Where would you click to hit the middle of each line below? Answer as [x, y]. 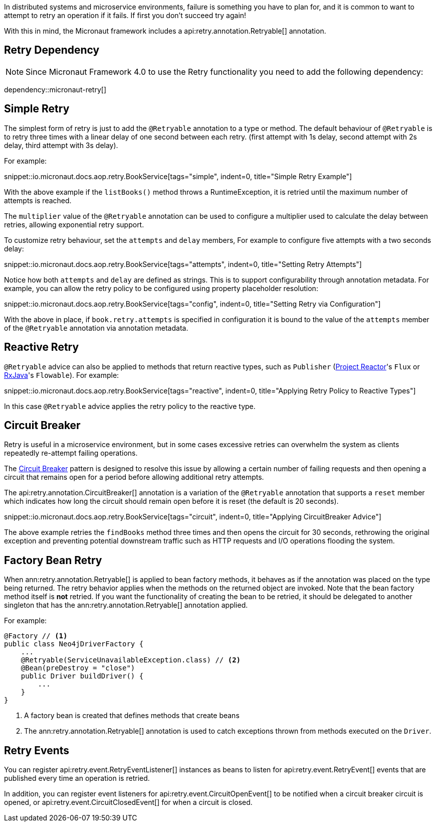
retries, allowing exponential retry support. [74, 224]
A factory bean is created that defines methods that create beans [132, 716]
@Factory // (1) [36, 636]
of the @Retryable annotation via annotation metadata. [96, 328]
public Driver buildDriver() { [82, 676]
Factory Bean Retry [53, 560]
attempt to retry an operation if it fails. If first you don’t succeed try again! [125, 15]
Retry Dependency [52, 50]
